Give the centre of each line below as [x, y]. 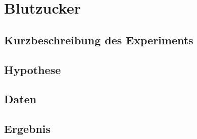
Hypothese [33, 69]
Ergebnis [28, 129]
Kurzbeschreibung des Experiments [99, 40]
